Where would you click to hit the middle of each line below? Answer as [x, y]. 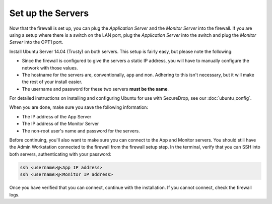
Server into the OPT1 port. [36, 42]
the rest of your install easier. [52, 82]
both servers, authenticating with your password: [60, 154]
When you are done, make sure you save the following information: [79, 107]
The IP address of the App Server [57, 116]
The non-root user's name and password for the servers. [81, 130]
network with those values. [50, 67]
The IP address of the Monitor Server [60, 124]
